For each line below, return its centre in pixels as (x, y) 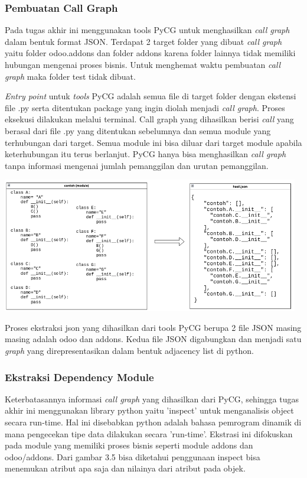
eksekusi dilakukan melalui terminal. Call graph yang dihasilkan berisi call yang (149, 119)
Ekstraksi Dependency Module (79, 377)
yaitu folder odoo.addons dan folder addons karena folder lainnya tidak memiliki (150, 53)
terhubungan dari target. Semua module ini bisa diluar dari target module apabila (153, 142)
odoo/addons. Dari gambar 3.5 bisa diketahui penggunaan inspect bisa (133, 456)
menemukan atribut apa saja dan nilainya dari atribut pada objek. (125, 468)
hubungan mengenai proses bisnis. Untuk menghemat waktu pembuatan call (143, 64)
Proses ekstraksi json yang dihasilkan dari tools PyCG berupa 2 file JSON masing (153, 327)
